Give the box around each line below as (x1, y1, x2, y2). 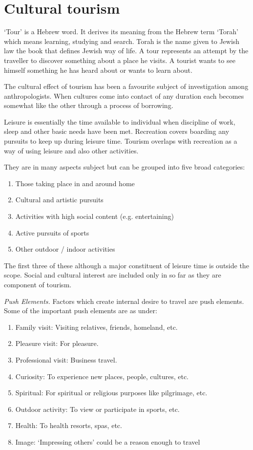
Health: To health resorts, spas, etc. (15, 420, 122, 430)
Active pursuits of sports (15, 227, 89, 237)
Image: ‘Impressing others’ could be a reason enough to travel (15, 436, 200, 447)
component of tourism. (4, 279, 72, 289)
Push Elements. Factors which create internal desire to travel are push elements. (4, 296, 244, 306)
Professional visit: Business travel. (15, 354, 117, 364)
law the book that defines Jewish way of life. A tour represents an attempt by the (4, 45, 249, 56)
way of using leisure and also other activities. (4, 145, 139, 155)
